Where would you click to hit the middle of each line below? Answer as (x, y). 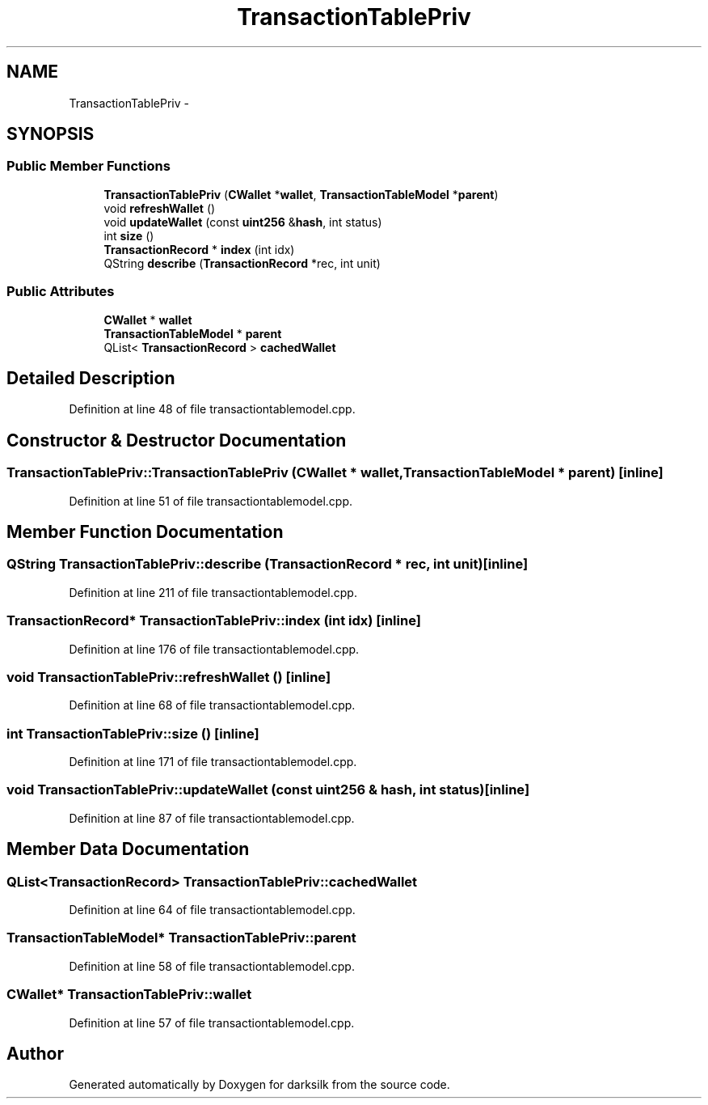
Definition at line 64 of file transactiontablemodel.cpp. (212, 910)
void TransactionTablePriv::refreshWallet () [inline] (169, 677)
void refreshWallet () (160, 208)
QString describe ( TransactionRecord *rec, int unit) (242, 263)
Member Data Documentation (128, 849)
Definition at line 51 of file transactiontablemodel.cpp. (211, 501)
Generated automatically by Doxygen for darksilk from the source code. (259, 1085)
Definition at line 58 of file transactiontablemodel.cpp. (212, 966)
